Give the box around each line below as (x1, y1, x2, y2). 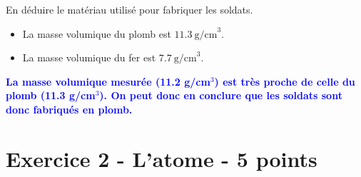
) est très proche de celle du (214, 74, 355, 88)
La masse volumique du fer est (22, 50, 156, 65)
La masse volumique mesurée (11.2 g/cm (6, 74, 210, 88)
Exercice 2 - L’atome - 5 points (6, 143, 317, 173)
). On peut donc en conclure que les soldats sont (99, 88, 342, 103)
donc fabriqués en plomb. (6, 101, 133, 116)
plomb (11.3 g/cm (6, 88, 96, 103)
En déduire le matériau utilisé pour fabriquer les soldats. (6, 2, 253, 16)
